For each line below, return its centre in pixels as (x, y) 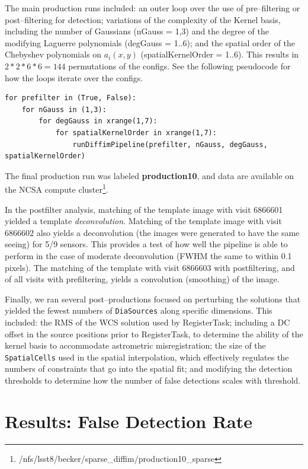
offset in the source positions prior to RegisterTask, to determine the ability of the (154, 334)
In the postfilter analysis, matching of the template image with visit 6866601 (144, 209)
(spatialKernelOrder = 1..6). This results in (220, 54)
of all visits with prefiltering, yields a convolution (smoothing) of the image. (142, 279)
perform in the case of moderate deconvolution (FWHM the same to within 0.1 (148, 255)
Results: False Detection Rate (129, 421)
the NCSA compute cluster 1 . (57, 188)
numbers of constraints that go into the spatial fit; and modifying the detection (149, 368)
